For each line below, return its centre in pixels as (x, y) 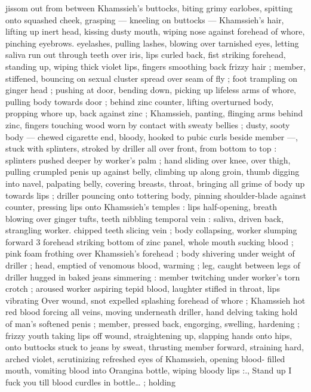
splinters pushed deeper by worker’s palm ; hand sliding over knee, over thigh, (148, 160)
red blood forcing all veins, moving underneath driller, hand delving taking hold (152, 312)
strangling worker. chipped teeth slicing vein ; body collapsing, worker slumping (151, 230)
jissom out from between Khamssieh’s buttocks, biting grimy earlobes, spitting (149, 8)
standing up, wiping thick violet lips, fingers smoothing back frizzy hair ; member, (155, 66)
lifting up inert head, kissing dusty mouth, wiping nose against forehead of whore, (155, 31)
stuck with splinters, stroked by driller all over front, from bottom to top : (141, 148)
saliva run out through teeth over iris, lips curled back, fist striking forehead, (146, 55)
